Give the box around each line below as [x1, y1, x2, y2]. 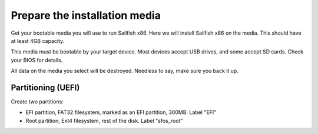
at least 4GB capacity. [11, 37, 65, 44]
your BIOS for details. [11, 56, 63, 63]
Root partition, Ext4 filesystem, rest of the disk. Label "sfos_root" [25, 117, 183, 124]
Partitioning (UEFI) [11, 82, 80, 92]
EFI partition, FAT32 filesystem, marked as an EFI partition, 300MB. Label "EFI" [25, 109, 217, 116]
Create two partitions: [11, 98, 64, 105]
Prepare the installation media [11, 9, 161, 22]
